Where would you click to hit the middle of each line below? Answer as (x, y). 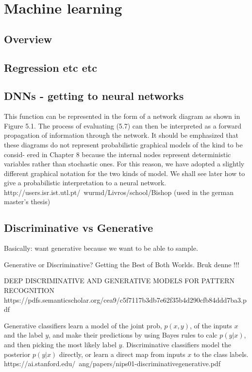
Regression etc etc (51, 67)
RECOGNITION (29, 290)
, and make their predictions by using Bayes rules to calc (133, 335)
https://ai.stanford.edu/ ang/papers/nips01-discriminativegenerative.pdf (112, 364)
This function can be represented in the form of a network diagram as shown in (122, 116)
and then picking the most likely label (60, 345)
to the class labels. (221, 354)
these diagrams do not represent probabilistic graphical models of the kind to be (123, 144)
